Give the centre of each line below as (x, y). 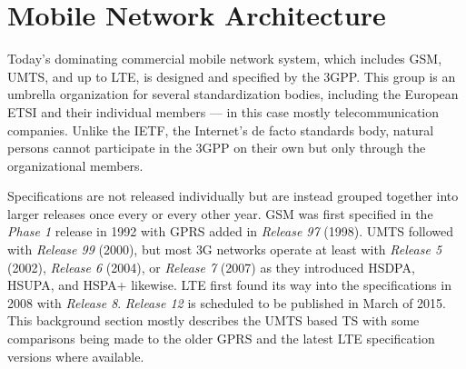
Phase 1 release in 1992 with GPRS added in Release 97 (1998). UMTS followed (231, 231)
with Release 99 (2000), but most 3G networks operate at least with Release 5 (225, 249)
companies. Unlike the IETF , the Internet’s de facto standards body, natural (221, 130)
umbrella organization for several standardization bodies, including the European (233, 94)
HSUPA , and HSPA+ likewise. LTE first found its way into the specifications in (229, 285)
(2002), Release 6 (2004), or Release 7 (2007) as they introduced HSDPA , (211, 267)
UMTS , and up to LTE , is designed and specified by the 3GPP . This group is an (232, 76)
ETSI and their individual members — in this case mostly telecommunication (223, 111)
